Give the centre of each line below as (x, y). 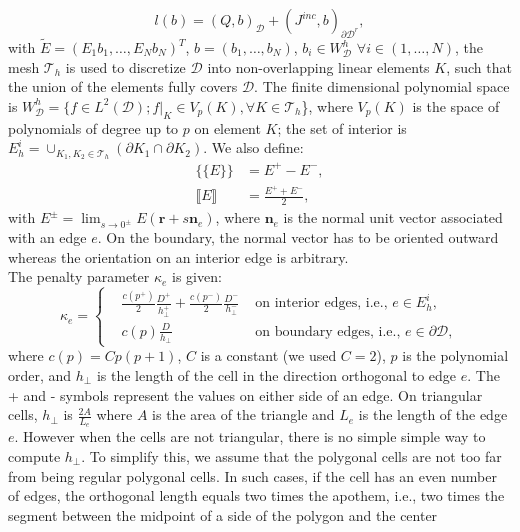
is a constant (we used (268, 355)
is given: (197, 276)
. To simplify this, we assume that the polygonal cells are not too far (291, 455)
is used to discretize (125, 66)
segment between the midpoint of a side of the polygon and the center (223, 514)
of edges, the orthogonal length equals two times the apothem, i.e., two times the (256, 495)
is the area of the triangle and (243, 414)
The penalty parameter (79, 276)
